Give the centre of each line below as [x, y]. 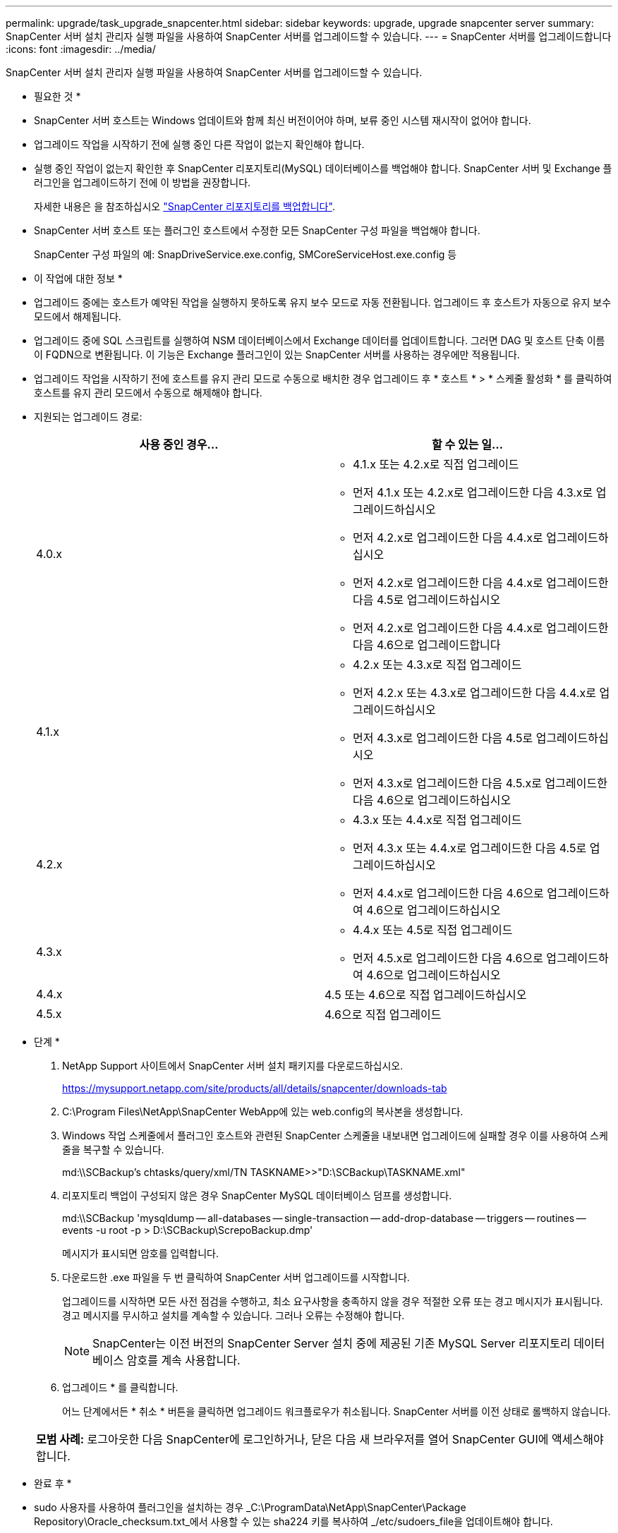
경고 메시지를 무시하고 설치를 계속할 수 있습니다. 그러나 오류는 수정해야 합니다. [234, 1315]
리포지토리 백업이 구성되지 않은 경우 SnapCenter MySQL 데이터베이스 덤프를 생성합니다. [257, 1195]
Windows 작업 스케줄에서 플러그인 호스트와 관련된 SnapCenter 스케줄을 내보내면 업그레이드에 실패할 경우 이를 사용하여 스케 [335, 1135]
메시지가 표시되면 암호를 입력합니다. [140, 1253]
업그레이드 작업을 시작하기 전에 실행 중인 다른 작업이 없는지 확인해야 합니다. [199, 144]
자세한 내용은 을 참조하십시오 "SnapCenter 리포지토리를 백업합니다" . [184, 206]
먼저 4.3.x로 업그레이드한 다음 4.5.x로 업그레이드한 [480, 783]
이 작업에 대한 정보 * [78, 278]
